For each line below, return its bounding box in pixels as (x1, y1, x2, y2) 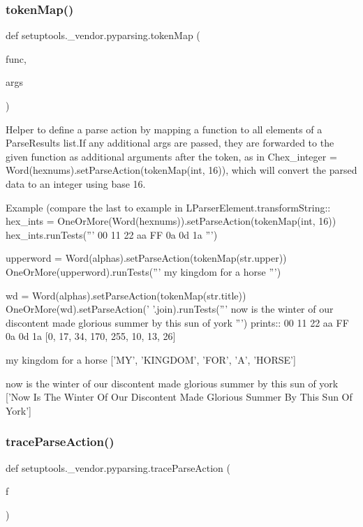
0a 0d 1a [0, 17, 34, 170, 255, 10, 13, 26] (6, 329, 176, 343)
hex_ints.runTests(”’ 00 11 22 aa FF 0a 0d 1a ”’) (6, 227, 218, 242)
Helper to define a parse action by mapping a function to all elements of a (6, 121, 323, 136)
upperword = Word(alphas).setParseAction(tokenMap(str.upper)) (6, 251, 287, 265)
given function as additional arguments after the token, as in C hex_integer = (6, 149, 337, 163)
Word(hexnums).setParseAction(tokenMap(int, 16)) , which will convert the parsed (6, 163, 357, 177)
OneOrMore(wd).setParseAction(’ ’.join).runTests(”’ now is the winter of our (6, 302, 334, 316)
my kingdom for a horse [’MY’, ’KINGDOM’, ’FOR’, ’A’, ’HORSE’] (6, 352, 296, 366)
